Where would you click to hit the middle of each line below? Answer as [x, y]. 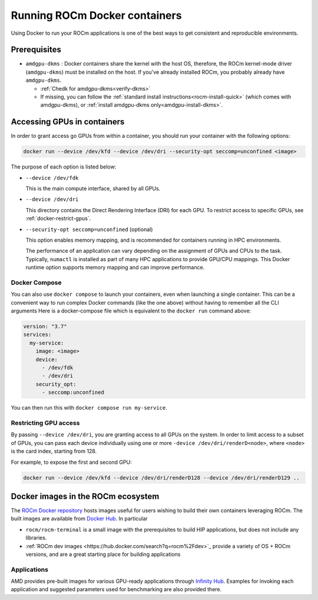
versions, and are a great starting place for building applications [103, 554]
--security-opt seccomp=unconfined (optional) [89, 229]
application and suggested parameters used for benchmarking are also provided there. [116, 589]
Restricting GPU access [45, 423]
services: [37, 335]
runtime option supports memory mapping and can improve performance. [115, 268]
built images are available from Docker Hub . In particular [79, 519]
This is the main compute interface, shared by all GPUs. [93, 189]
